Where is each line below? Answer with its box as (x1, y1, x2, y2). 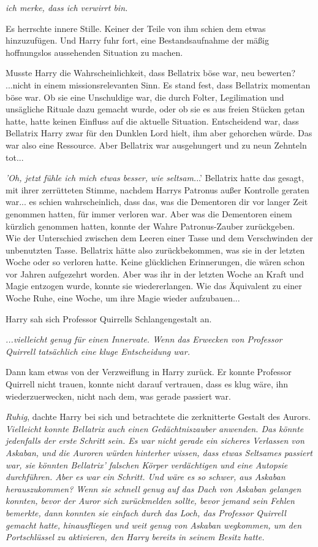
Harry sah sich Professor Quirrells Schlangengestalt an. (6, 312, 212, 325)
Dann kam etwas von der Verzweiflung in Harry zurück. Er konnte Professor (6, 365, 292, 378)
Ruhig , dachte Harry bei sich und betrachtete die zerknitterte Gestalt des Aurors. (6, 410, 311, 423)
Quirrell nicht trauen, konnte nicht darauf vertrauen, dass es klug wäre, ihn (6, 378, 288, 390)
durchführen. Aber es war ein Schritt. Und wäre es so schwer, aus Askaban (6, 470, 286, 483)
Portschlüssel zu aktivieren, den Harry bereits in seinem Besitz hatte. (6, 530, 265, 543)
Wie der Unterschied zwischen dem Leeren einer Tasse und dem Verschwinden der (6, 231, 313, 244)
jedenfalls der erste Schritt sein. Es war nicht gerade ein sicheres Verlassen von (6, 434, 305, 447)
